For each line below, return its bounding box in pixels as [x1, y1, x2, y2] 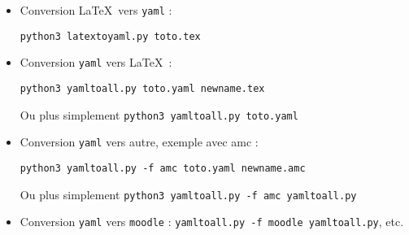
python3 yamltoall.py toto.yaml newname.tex [20, 82, 265, 94]
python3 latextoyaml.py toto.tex [20, 30, 201, 42]
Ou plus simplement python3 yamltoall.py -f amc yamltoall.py [20, 185, 357, 202]
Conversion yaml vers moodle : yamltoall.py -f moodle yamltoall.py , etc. [20, 213, 404, 230]
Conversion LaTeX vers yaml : [20, 2, 172, 18]
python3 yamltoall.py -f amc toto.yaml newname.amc [20, 162, 306, 174]
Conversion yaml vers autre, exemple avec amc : [20, 133, 259, 150]
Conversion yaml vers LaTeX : [20, 54, 172, 71]
